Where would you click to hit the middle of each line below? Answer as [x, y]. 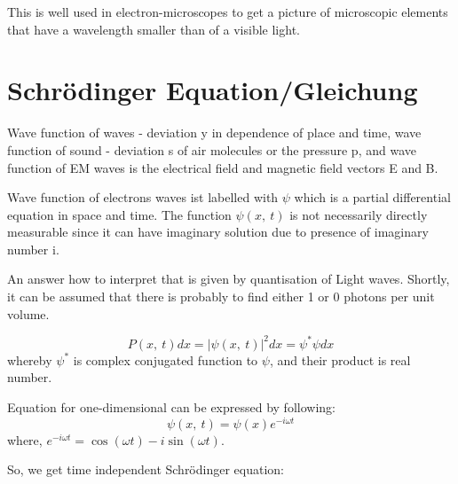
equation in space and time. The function [119, 214]
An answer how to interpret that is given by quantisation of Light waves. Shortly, [229, 279]
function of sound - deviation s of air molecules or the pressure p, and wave [212, 149]
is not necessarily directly [359, 214]
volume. [28, 313]
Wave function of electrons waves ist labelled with [143, 197]
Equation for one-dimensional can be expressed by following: [171, 406]
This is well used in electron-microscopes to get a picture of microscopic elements [228, 12]
